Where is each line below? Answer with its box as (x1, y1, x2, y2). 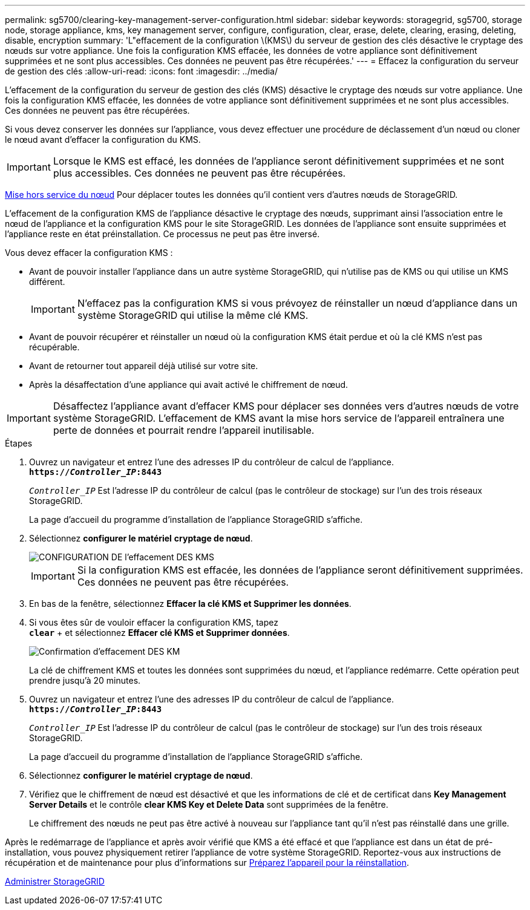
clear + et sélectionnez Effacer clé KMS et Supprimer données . (29, 627, 290, 638)
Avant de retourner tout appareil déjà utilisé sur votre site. (29, 361, 258, 371)
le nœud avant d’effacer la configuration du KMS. (5, 134, 201, 145)
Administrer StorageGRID (5, 876, 105, 886)
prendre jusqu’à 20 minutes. (29, 675, 141, 686)
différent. (29, 277, 65, 287)
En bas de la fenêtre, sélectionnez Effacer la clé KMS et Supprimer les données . (29, 598, 352, 609)
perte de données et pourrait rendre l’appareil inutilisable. (53, 424, 315, 436)
